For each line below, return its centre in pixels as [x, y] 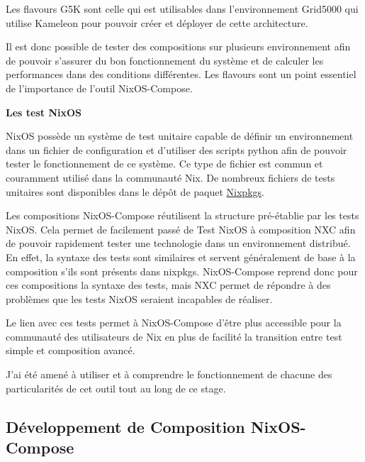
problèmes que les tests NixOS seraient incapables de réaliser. [139, 298]
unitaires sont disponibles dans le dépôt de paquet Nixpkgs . [135, 191]
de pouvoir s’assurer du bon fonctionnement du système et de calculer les [165, 60]
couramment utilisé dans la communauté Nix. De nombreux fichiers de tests [170, 177]
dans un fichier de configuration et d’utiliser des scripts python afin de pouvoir [176, 149]
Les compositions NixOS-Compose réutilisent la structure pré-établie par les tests [182, 215]
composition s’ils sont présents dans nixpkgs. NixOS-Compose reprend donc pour [182, 271]
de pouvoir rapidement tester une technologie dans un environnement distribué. [178, 243]
